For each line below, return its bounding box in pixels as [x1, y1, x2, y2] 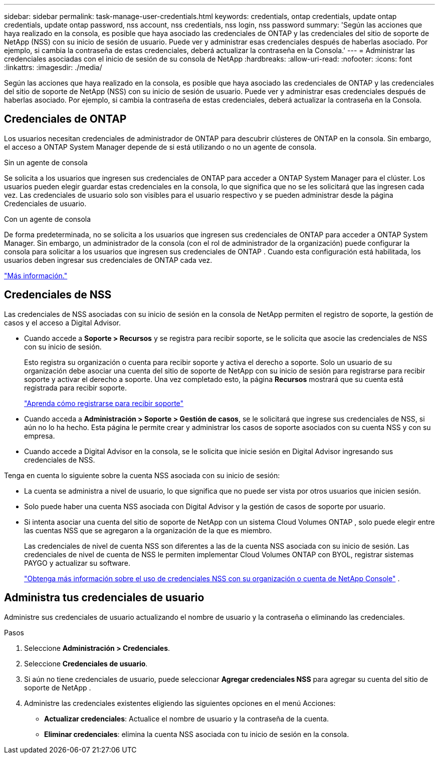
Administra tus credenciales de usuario [4, 591, 204, 604]
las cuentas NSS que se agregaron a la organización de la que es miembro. [24, 526, 272, 535]
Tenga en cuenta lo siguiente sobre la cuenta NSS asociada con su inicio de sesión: [4, 471, 280, 480]
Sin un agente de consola [4, 158, 88, 167]
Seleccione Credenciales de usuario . [24, 659, 148, 668]
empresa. [24, 431, 55, 440]
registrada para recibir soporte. [24, 383, 127, 392]
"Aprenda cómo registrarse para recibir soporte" [24, 399, 184, 408]
